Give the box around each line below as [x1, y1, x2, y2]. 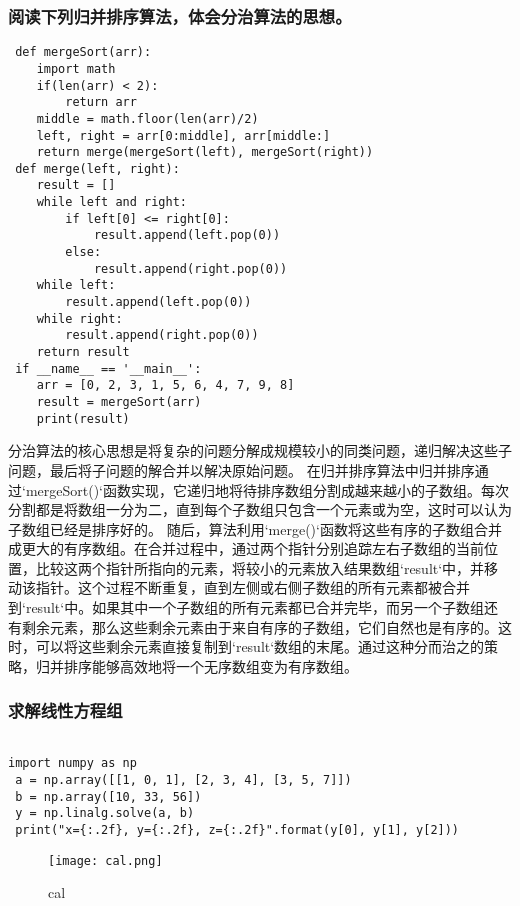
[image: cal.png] [48, 853, 163, 868]
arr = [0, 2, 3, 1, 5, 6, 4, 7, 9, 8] [36, 378, 295, 393]
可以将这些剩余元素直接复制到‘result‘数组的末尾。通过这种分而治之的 [35, 636, 485, 657]
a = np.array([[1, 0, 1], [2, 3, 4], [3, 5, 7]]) [15, 772, 352, 787]
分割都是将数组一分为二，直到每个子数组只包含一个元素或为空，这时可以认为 [8, 499, 512, 520]
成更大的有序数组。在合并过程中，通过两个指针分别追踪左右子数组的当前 [8, 538, 484, 559]
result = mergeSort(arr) [36, 395, 202, 409]
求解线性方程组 [8, 698, 123, 723]
